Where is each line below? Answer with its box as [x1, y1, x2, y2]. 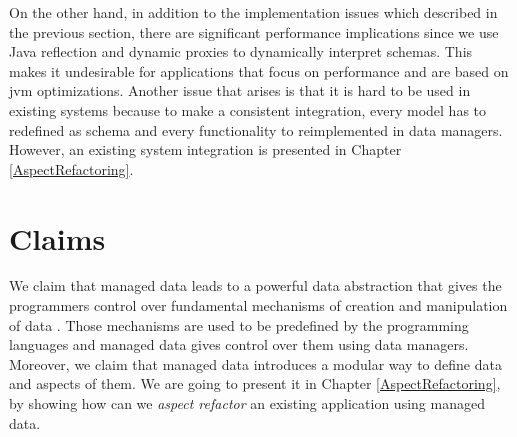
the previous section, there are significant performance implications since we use [9, 21, 499, 42]
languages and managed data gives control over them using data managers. [9, 334, 469, 355]
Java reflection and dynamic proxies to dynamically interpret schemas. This [9, 41, 473, 62]
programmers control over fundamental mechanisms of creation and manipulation [9, 295, 508, 316]
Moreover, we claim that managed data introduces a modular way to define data [9, 353, 502, 374]
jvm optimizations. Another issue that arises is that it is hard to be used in [9, 80, 471, 101]
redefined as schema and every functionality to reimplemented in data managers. [9, 119, 503, 140]
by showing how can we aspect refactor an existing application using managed [9, 393, 485, 414]
